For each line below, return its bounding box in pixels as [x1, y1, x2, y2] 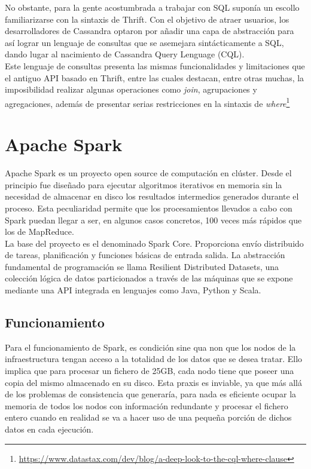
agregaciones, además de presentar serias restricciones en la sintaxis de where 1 [5, 95, 290, 109]
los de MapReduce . [5, 225, 74, 238]
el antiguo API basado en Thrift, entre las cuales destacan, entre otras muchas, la [5, 71, 304, 84]
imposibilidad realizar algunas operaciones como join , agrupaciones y [5, 83, 257, 96]
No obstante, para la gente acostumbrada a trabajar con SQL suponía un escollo [5, 1, 300, 13]
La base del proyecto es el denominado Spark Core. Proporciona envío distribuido [5, 237, 304, 249]
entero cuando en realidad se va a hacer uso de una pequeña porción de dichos [5, 411, 292, 424]
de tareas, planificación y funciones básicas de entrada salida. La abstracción [5, 249, 285, 261]
